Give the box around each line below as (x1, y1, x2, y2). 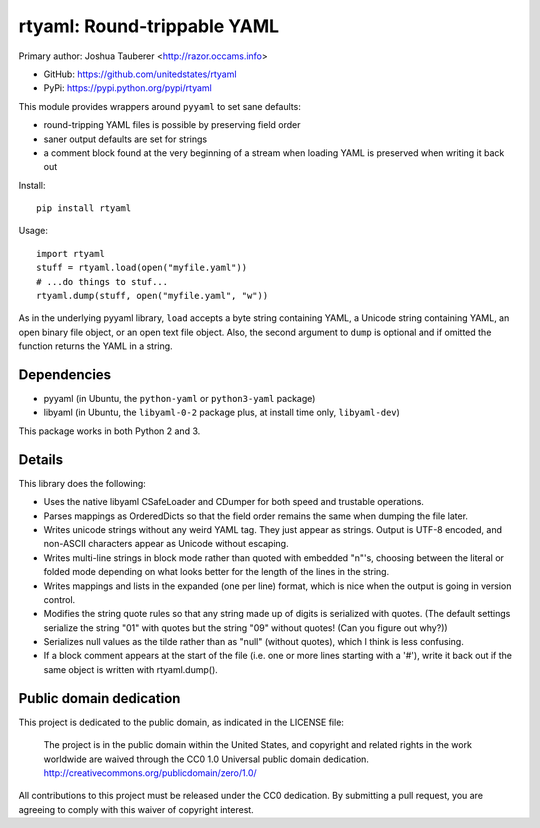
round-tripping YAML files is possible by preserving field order (43, 119, 301, 131)
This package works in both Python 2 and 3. (18, 425, 201, 437)
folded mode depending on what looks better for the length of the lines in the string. (43, 566, 390, 578)
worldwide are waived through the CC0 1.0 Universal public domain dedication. (43, 753, 370, 765)
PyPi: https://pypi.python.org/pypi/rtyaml (43, 82, 212, 94)
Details (18, 451, 64, 468)
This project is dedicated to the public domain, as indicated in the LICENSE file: (18, 716, 345, 728)
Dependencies (18, 366, 112, 383)
